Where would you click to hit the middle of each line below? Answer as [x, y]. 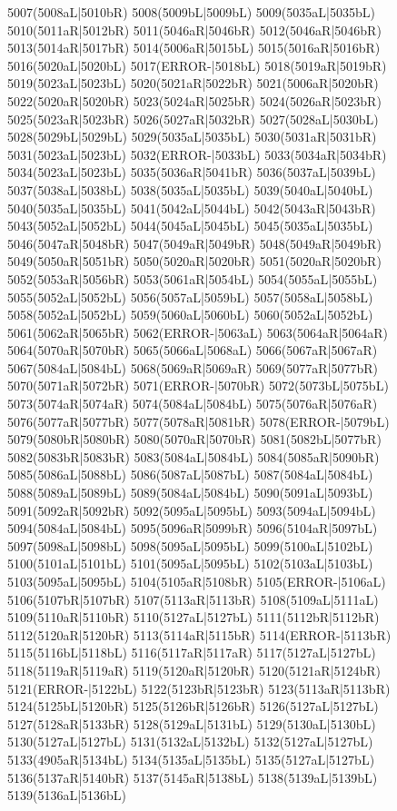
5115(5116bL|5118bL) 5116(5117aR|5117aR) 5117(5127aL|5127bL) [192, 653]
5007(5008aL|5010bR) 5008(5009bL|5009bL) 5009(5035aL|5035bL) [191, 12]
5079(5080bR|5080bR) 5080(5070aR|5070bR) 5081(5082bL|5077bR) [194, 439]
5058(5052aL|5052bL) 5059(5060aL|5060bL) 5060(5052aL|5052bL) [190, 315]
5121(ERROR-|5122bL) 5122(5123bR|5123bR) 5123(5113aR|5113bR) [199, 688]
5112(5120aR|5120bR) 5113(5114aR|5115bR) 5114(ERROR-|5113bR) [199, 634]
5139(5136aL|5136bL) [67, 795]
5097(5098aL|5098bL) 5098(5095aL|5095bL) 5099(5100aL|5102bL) [190, 545]
